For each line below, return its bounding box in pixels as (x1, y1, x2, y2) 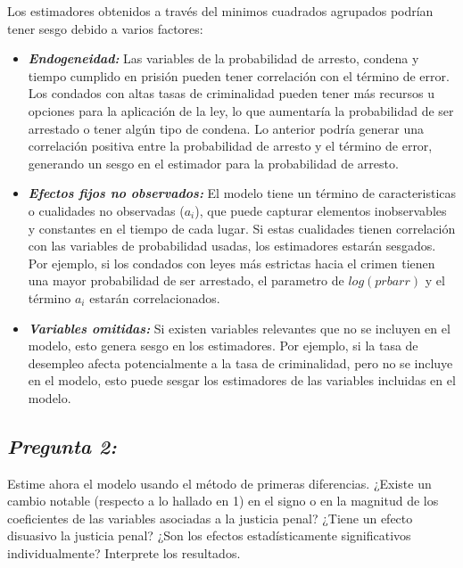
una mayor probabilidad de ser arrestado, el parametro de (28, 271, 344, 290)
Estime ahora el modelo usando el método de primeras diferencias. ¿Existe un (7, 473, 432, 492)
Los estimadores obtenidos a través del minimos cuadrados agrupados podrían (7, 2, 434, 20)
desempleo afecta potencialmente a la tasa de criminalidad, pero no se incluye (28, 353, 453, 372)
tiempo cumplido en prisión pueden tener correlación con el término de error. (28, 66, 450, 85)
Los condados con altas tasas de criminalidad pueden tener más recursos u (28, 84, 434, 103)
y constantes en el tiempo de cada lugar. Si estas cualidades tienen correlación (28, 218, 456, 237)
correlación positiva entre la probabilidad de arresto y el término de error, (28, 136, 433, 155)
